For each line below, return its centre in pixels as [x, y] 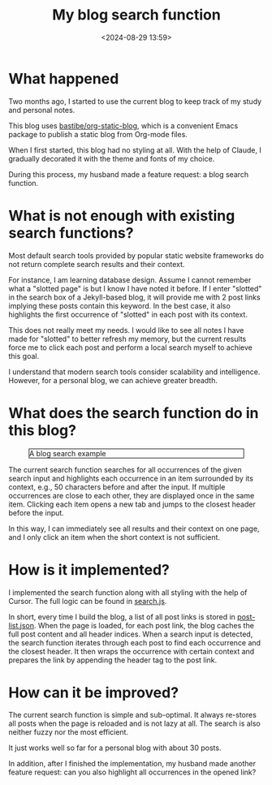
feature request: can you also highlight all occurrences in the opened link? [132, 772]
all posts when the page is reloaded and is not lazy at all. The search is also [135, 723]
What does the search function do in [134, 413]
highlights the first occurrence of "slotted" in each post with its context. [128, 314]
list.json [22, 625]
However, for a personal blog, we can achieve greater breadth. [113, 380]
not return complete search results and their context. [97, 264]
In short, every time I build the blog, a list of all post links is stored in [122, 617]
